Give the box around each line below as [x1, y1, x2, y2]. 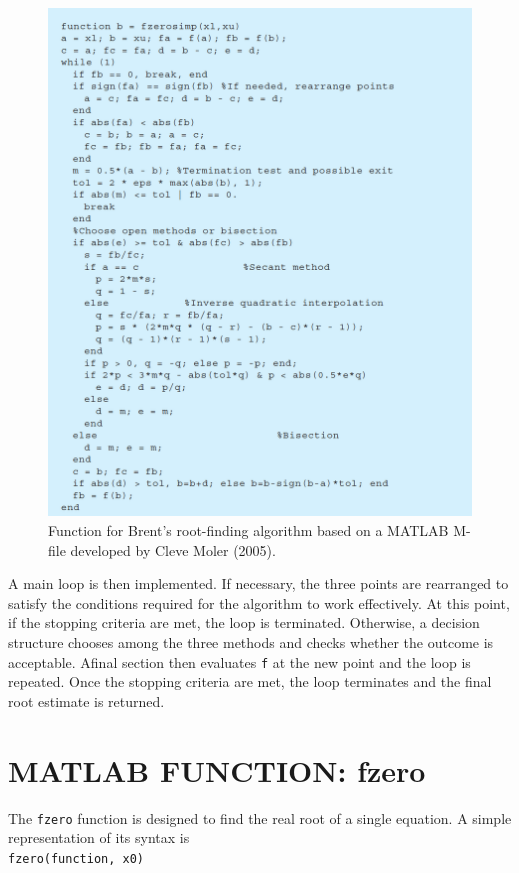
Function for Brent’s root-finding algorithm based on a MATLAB [48, 519, 449, 540]
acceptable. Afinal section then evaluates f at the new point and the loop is [8, 651, 471, 672]
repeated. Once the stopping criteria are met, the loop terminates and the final [8, 671, 492, 692]
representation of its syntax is [8, 827, 190, 848]
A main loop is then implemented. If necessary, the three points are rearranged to [8, 573, 509, 594]
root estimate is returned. [8, 690, 165, 711]
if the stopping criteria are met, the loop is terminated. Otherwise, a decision [8, 612, 480, 633]
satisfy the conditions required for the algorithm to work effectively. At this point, [8, 592, 510, 613]
